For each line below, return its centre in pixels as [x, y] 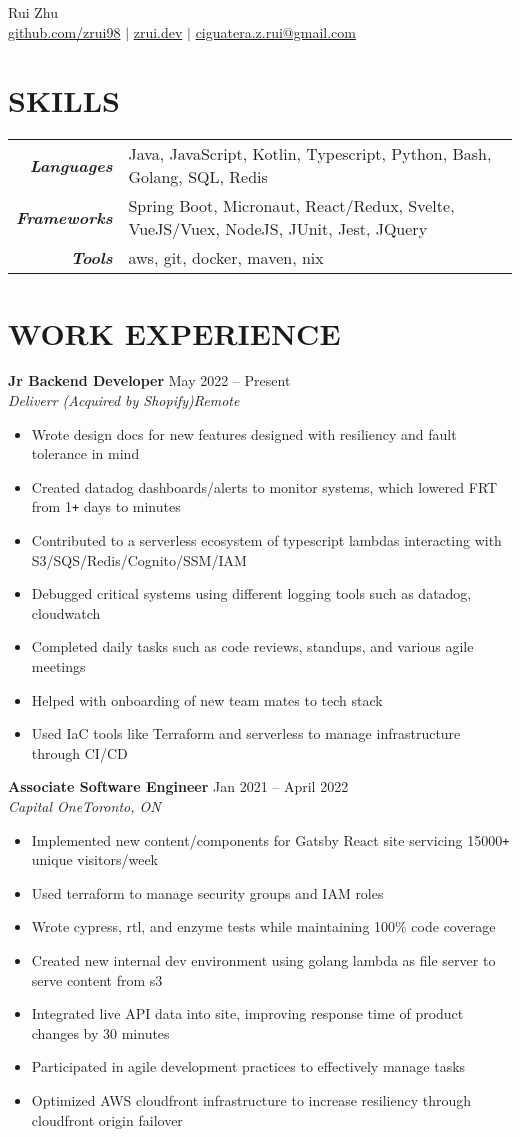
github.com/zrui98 [64, 31]
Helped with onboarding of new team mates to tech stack [207, 699]
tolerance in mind [85, 453]
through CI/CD [79, 752]
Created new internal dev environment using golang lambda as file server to [263, 960]
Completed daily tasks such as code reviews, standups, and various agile [252, 646]
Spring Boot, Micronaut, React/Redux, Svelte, [291, 206]
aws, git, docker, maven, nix [226, 258]
